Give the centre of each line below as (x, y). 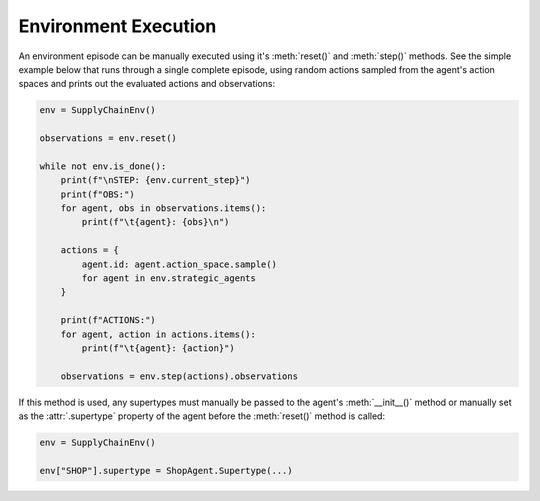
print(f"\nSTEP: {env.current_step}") (155, 180)
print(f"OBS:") (97, 194)
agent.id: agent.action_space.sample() (179, 264)
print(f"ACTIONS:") (108, 320)
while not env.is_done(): (103, 166)
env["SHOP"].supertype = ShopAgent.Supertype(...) (166, 470)
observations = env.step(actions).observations (179, 376)
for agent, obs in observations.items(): (163, 208)
